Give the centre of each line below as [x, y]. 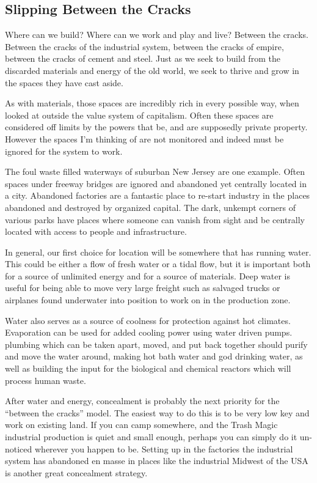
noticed [19, 448]
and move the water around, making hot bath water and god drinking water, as [154, 356]
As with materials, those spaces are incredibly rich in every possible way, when [152, 103]
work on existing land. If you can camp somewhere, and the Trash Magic [141, 425]
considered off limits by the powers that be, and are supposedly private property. [156, 127]
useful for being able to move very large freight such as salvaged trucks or [143, 288]
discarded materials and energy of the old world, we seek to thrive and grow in [152, 70]
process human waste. [46, 380]
